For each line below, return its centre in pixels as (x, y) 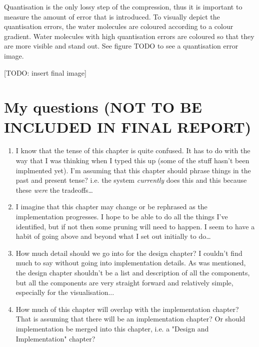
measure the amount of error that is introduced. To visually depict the (112, 16)
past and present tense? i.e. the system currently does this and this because (131, 180)
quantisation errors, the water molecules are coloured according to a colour (119, 26)
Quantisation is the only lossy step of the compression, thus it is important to (123, 7)
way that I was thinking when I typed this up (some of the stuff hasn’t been (132, 160)
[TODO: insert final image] (45, 72)
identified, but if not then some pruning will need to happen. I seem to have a (135, 226)
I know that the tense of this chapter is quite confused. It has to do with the (133, 150)
